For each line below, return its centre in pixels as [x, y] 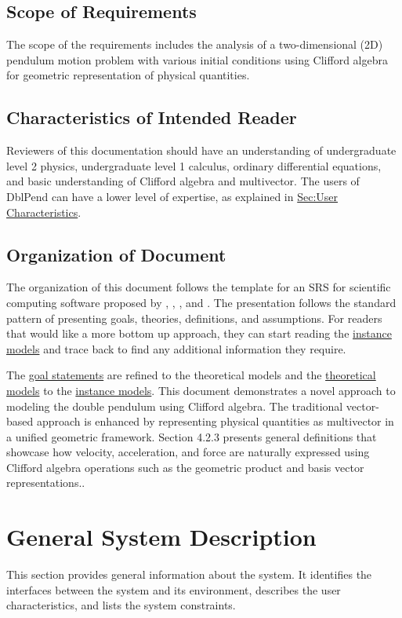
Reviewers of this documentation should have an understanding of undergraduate [201, 150]
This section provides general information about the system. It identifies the [189, 574]
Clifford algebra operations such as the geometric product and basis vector [185, 467]
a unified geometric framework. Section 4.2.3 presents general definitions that [192, 436]
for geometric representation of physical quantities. [128, 75]
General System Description [161, 537]
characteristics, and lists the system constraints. [121, 605]
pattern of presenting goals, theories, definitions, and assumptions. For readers [194, 318]
